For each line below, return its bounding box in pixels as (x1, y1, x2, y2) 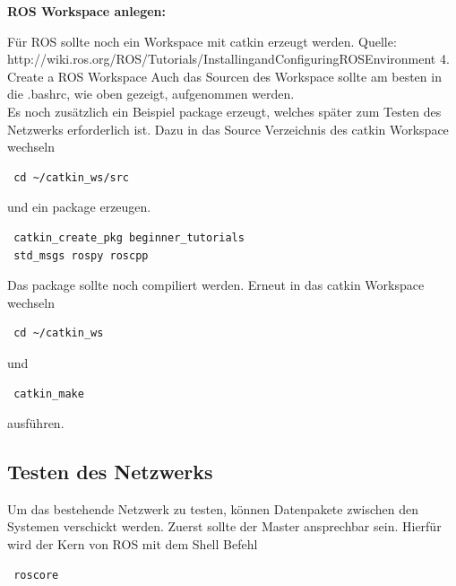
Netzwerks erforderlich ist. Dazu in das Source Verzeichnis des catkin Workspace (7, 119, 449, 138)
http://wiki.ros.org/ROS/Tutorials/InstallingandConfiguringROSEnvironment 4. (7, 49, 450, 68)
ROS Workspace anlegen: (7, 2, 167, 20)
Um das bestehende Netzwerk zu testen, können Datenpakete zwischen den (7, 499, 418, 518)
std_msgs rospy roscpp (13, 249, 149, 262)
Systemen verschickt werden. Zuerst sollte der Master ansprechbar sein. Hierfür (7, 517, 442, 536)
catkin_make (13, 387, 84, 400)
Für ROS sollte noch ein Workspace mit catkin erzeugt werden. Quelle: (7, 31, 397, 50)
